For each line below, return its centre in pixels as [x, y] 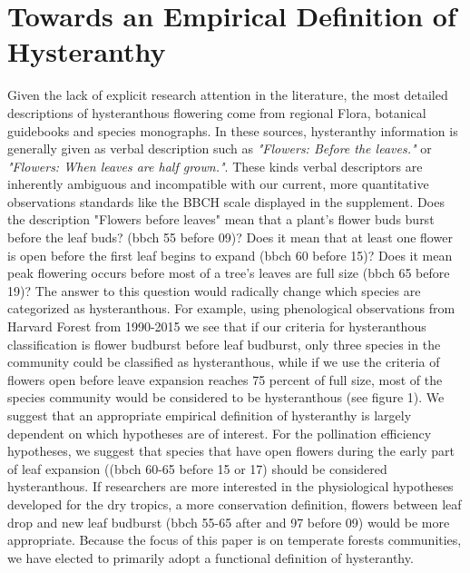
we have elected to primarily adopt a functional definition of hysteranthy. [211, 557]
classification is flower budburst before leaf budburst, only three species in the [224, 344]
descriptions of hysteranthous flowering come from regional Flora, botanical [217, 112]
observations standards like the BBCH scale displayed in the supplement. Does [226, 201]
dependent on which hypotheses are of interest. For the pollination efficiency [220, 433]
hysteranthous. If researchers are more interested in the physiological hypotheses [230, 486]
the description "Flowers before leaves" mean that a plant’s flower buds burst [221, 219]
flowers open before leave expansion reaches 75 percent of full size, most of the [225, 379]
